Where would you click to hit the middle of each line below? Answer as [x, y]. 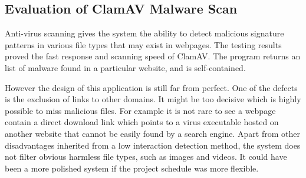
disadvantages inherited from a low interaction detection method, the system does [153, 145]
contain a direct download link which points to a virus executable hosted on [142, 122]
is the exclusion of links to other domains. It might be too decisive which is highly [153, 99]
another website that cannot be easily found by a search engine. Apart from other [152, 133]
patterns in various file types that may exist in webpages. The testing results [143, 44]
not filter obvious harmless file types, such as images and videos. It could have [146, 157]
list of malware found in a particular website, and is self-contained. [125, 67]
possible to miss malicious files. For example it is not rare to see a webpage [140, 110]
